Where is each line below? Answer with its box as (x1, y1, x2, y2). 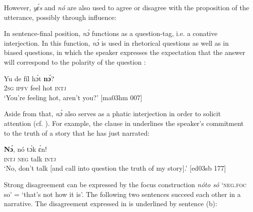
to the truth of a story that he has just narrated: (4, 127, 150, 138)
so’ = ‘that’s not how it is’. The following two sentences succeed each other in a (4, 189, 241, 199)
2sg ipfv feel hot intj (4, 83, 66, 93)
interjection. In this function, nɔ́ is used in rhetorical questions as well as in (4, 37, 229, 48)
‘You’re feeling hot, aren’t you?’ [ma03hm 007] (4, 92, 142, 102)
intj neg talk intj (4, 153, 56, 163)
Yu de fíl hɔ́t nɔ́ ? (4, 73, 55, 83)
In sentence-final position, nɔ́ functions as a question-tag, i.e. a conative (4, 28, 217, 38)
